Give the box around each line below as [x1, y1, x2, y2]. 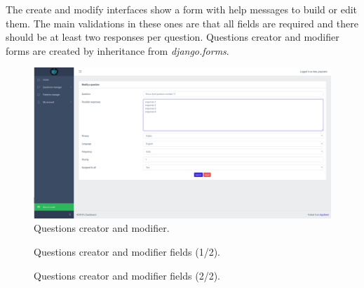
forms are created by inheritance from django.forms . [6, 43, 229, 58]
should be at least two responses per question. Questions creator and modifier [6, 30, 339, 44]
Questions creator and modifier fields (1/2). [34, 244, 220, 259]
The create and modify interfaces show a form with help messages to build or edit [6, 2, 358, 16]
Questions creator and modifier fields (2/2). [34, 268, 220, 282]
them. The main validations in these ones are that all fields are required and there [6, 15, 358, 30]
